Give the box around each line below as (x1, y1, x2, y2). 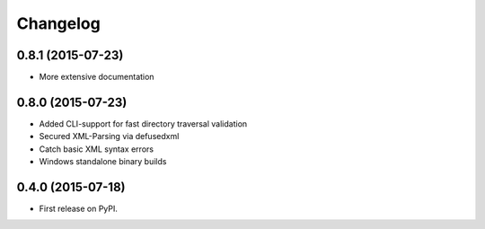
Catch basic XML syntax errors (39, 144, 154, 154)
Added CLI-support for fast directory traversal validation (39, 118, 248, 129)
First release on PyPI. (39, 203, 119, 215)
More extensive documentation (39, 72, 154, 83)
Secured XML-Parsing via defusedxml (39, 131, 180, 142)
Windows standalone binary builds (39, 156, 167, 167)
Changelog (16, 13, 101, 33)
